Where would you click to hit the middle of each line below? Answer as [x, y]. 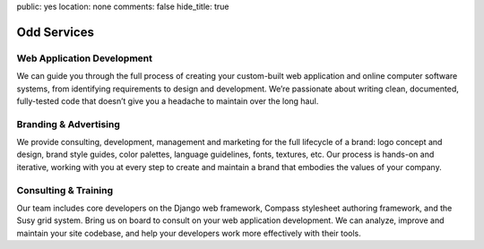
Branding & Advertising [69, 124]
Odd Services [55, 32]
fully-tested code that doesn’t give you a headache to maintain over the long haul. [168, 101]
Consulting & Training [65, 190]
